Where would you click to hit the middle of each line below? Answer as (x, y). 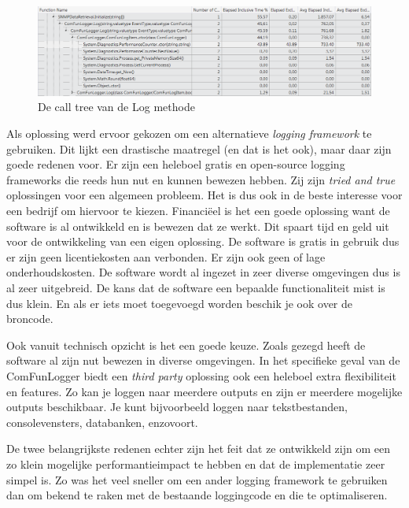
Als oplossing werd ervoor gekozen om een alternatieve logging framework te (189, 133)
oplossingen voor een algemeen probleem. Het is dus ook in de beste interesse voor (204, 195)
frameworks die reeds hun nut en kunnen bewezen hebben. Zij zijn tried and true (201, 179)
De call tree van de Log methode (116, 107)
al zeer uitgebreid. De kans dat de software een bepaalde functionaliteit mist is (196, 287)
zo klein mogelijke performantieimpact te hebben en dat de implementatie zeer (196, 464)
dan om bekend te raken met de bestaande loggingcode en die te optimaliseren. (197, 495)
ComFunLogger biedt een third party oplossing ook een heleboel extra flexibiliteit (201, 375)
